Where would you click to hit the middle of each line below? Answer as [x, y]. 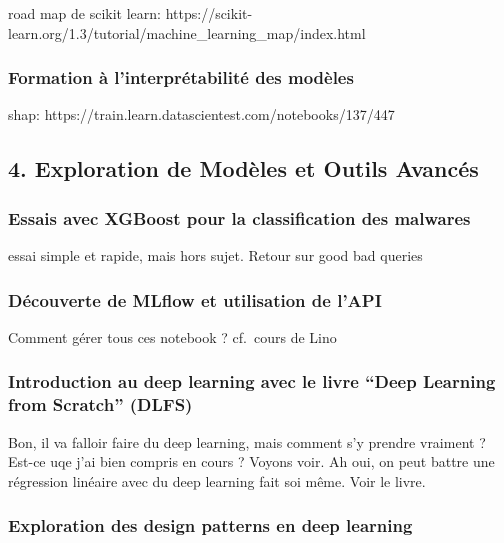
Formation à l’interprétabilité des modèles [181, 77]
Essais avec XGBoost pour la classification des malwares [239, 217]
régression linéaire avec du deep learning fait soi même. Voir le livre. [217, 480]
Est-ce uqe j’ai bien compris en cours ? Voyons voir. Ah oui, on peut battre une [251, 461]
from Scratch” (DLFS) [100, 404]
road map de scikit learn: [84, 13]
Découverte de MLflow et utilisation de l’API [195, 299]
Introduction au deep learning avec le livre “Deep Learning [252, 381]
